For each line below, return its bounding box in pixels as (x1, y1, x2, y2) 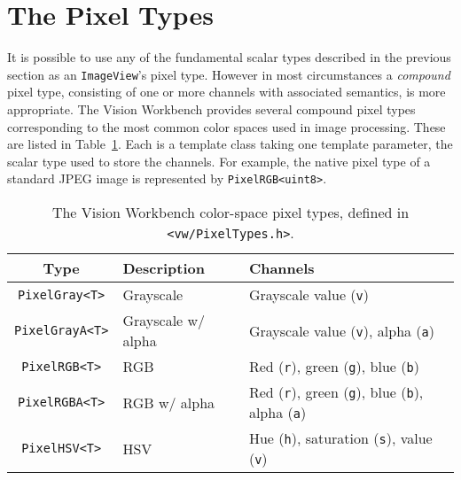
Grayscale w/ (122, 310, 206, 330)
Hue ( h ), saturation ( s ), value (248, 428, 433, 448)
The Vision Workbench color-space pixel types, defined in (51, 202, 410, 222)
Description (122, 258, 205, 278)
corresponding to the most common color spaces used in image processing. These (7, 117, 446, 135)
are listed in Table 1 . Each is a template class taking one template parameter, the (7, 135, 453, 153)
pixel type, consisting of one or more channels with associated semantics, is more (7, 82, 446, 101)
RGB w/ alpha (122, 391, 215, 413)
